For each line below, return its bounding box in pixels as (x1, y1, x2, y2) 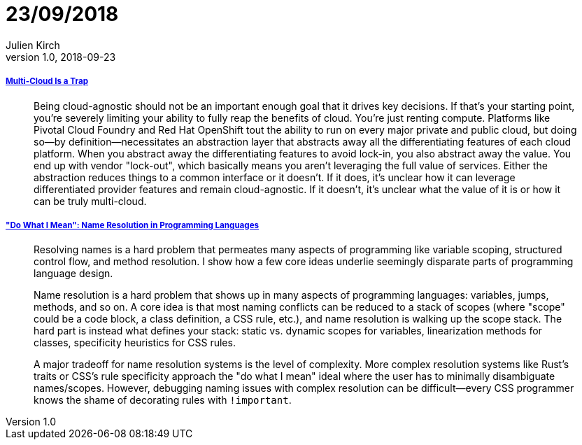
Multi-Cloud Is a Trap (6, 76, 89, 87)
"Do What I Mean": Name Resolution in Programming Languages (6, 220, 260, 230)
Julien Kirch (6, 38, 60, 51)
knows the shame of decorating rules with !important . (34, 394, 292, 407)
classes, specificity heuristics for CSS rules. (34, 337, 236, 349)
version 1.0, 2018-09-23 (6, 50, 116, 63)
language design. (34, 267, 113, 280)
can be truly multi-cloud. (34, 195, 147, 207)
